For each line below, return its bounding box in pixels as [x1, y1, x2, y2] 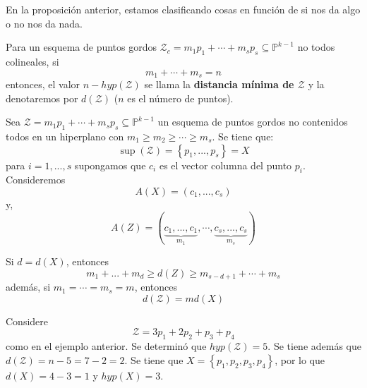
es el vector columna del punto [159, 157, 292, 172]
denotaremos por [6, 90, 78, 105]
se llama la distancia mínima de [144, 77, 294, 92]
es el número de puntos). [127, 90, 234, 105]
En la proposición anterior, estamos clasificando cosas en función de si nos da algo [6, 2, 361, 16]
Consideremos [6, 172, 66, 187]
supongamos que [74, 157, 146, 172]
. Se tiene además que [267, 339, 361, 353]
